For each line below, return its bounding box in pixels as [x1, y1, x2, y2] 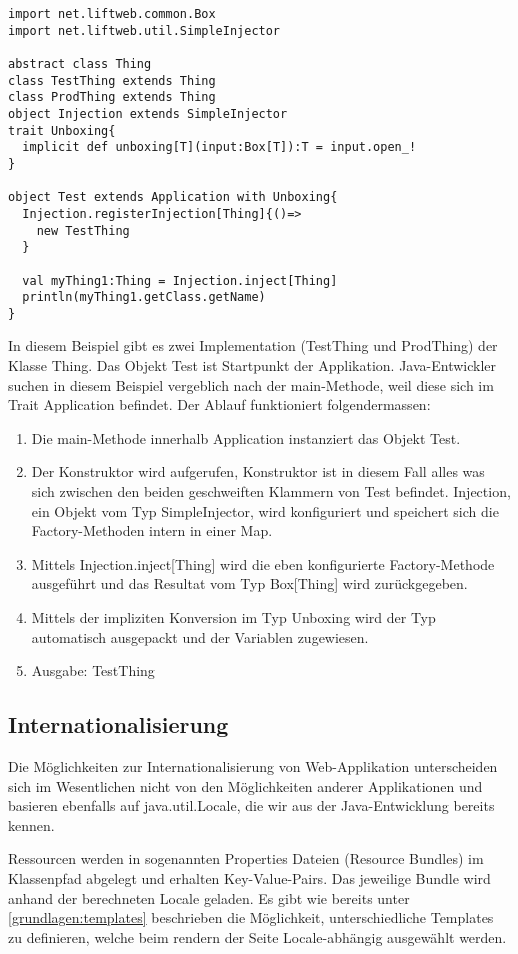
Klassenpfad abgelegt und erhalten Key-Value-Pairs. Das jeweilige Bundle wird [8, 867, 491, 888]
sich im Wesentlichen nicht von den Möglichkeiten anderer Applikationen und [8, 775, 483, 796]
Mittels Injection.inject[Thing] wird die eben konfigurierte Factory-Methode [31, 553, 495, 574]
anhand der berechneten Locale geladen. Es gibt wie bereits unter [8, 887, 410, 908]
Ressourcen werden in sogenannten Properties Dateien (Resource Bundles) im [8, 848, 484, 869]
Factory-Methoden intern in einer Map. [31, 520, 273, 541]
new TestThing [36, 223, 130, 238]
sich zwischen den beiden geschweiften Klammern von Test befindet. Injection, [31, 481, 511, 502]
